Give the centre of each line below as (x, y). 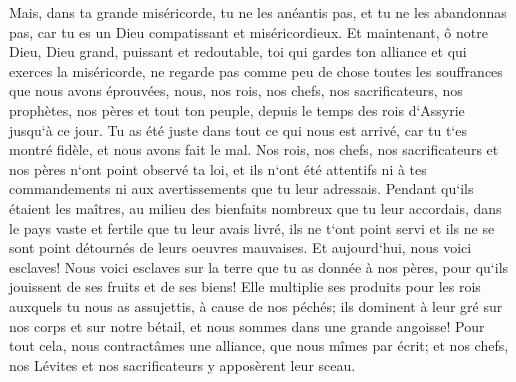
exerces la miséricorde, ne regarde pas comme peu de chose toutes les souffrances (256, 70)
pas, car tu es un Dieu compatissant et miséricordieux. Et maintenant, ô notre (248, 31)
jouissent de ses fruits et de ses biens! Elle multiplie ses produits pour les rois (245, 286)
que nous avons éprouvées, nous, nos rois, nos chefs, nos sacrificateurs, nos (236, 90)
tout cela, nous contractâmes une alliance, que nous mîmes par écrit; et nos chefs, (259, 345)
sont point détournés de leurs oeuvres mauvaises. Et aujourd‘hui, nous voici (240, 247)
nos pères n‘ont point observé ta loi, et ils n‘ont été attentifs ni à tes (218, 168)
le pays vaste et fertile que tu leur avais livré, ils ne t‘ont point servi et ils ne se (252, 227)
